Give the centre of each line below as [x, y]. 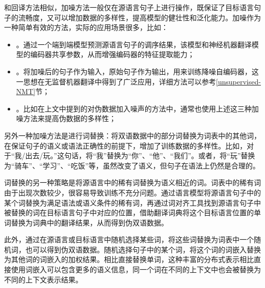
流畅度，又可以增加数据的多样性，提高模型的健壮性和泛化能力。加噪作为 [139, 17]
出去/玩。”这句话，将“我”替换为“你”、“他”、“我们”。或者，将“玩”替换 [140, 155]
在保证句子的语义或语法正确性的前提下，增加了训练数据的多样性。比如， [125, 145]
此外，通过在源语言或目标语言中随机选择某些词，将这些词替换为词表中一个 [129, 239]
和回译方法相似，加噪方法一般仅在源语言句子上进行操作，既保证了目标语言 [129, 7]
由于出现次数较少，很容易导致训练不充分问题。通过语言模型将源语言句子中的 [132, 192]
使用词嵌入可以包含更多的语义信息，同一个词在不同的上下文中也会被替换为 [136, 269]
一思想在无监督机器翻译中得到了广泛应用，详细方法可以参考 [116, 81]
